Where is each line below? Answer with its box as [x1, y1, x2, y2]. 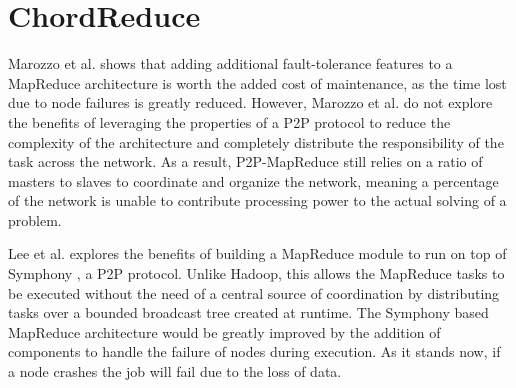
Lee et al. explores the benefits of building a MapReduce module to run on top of [8, 243, 507, 264]
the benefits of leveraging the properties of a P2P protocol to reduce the [8, 111, 451, 132]
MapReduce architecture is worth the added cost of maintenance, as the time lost [8, 72, 507, 93]
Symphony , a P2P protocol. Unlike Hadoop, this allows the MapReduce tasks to [8, 263, 505, 284]
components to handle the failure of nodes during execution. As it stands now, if [8, 341, 501, 362]
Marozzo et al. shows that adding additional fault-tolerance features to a [8, 53, 453, 74]
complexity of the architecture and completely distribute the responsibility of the [8, 131, 504, 152]
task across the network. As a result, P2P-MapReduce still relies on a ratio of [8, 151, 483, 172]
